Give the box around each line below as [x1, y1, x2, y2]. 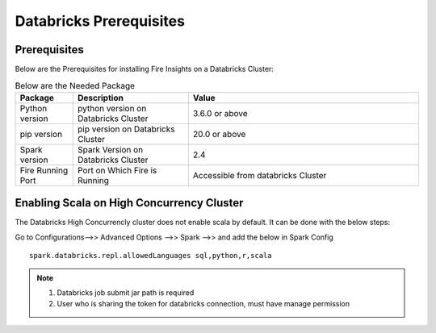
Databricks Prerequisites [15, 12, 186, 30]
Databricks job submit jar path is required [57, 287, 195, 298]
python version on [77, 102, 147, 114]
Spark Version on [77, 144, 144, 155]
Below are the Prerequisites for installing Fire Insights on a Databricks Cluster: [15, 65, 275, 74]
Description [77, 92, 124, 103]
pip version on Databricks [77, 123, 175, 135]
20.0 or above [192, 128, 246, 139]
